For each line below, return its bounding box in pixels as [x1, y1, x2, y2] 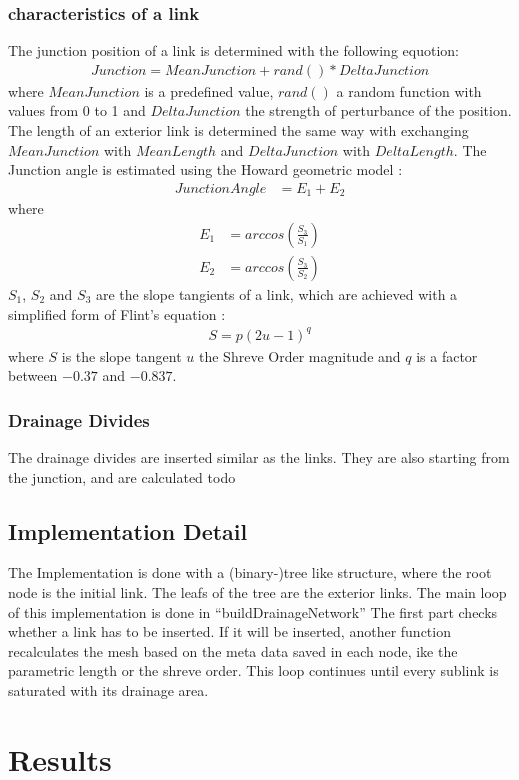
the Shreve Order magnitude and [199, 345, 401, 366]
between [8, 365, 58, 386]
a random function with [336, 80, 482, 101]
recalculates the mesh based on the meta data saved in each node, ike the [8, 640, 458, 661]
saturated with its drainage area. [8, 680, 209, 701]
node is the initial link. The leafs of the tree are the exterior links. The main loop [8, 582, 507, 603]
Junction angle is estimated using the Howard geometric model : [8, 159, 403, 180]
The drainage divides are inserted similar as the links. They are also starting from [8, 447, 510, 468]
